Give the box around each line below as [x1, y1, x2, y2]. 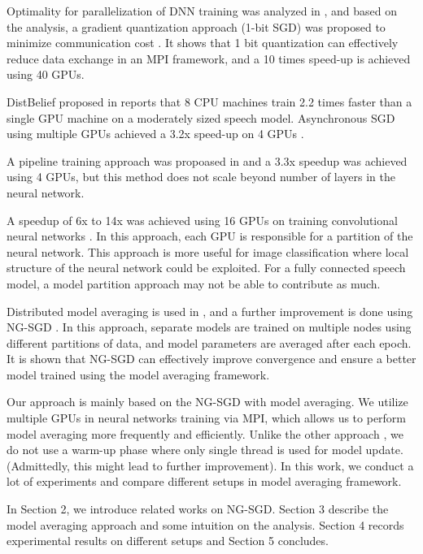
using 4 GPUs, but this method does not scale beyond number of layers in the [7, 168, 396, 185]
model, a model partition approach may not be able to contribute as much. [7, 275, 381, 292]
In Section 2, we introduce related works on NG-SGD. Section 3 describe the [7, 500, 389, 517]
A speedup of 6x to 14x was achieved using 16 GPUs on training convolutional [7, 211, 398, 228]
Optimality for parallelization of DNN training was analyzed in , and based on [7, 2, 398, 19]
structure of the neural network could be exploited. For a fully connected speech [7, 259, 406, 276]
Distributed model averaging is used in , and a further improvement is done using [7, 302, 413, 319]
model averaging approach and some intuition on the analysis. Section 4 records [7, 516, 404, 533]
